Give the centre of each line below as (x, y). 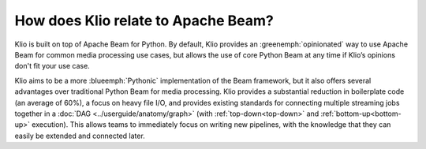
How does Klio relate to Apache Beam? (144, 20)
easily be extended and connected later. (80, 136)
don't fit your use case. (52, 66)
